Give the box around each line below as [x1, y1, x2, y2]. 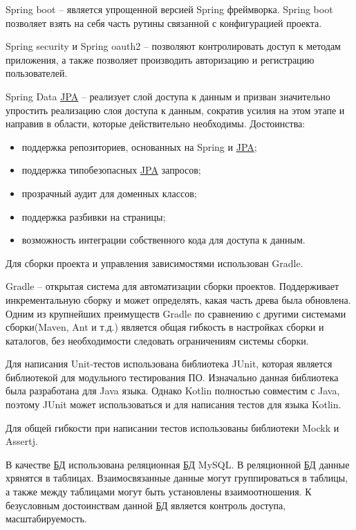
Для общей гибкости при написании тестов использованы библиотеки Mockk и [6, 420, 339, 435]
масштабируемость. [6, 511, 87, 526]
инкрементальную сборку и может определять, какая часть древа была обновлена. [6, 292, 351, 307]
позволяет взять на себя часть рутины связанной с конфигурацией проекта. [6, 15, 322, 30]
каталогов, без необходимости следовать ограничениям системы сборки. [6, 333, 309, 347]
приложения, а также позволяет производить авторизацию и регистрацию [6, 52, 315, 66]
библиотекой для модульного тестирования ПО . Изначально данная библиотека [6, 369, 339, 384]
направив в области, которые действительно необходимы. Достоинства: [6, 116, 306, 131]
